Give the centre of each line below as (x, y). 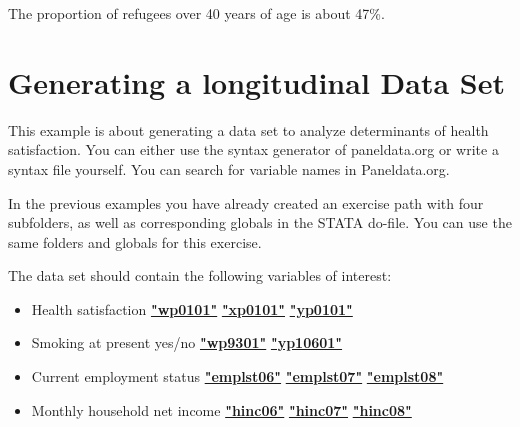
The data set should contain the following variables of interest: (200, 275)
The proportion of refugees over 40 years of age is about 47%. (196, 13)
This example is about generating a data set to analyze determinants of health (248, 129)
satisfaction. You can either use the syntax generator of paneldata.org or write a (253, 149)
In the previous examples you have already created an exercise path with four (246, 202)
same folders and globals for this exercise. (135, 241)
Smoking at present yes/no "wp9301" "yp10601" (187, 342)
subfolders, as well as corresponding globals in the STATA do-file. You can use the (260, 222)
